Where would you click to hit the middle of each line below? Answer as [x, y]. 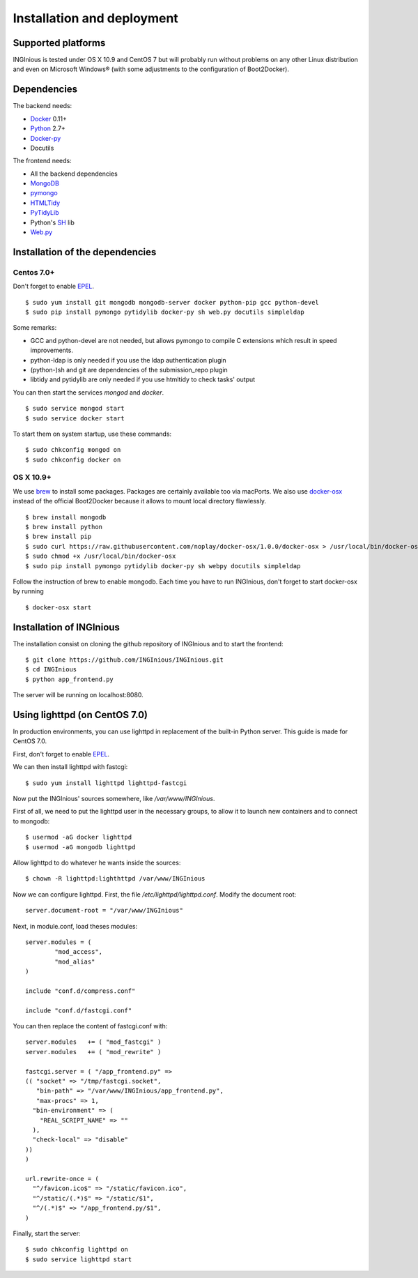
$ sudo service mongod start [75, 409]
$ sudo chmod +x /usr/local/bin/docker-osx [101, 556]
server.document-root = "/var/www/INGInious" [104, 911]
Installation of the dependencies [85, 252]
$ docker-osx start [59, 607]
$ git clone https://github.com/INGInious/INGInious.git [125, 660]
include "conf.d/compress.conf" [80, 991]
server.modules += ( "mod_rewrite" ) [93, 1052]
